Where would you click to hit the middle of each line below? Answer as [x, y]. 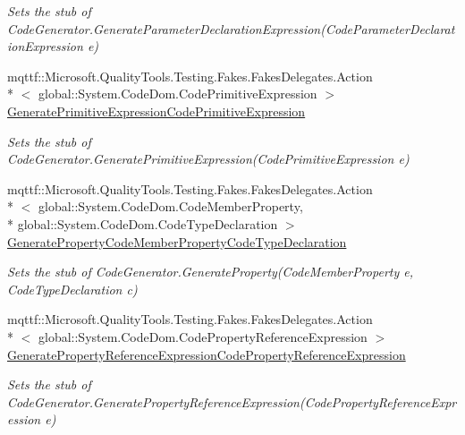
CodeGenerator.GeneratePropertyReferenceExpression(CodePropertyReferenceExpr [232, 401]
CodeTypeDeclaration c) [72, 289]
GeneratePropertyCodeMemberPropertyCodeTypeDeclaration [177, 241]
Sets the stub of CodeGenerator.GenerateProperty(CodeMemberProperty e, [210, 272]
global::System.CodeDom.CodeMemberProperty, [170, 206]
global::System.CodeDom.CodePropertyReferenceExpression [203, 336]
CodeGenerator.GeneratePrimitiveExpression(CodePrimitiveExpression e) [208, 159]
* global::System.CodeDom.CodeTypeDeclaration [143, 223]
